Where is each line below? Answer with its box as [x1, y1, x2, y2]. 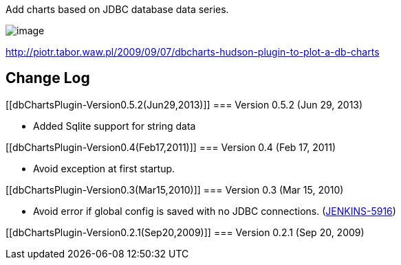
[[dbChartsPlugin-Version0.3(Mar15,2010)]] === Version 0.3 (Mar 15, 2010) [6, 183, 344, 196]
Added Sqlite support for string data [33, 119, 196, 132]
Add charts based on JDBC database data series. [6, 3, 229, 15]
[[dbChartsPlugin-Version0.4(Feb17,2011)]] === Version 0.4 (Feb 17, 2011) [6, 141, 336, 153]
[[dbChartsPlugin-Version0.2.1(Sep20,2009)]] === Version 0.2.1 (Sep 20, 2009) [6, 226, 365, 238]
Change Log [6, 69, 90, 87]
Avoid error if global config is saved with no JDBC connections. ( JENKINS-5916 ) [33, 205, 396, 217]
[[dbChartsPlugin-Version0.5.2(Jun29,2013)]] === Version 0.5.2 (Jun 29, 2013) [6, 98, 363, 111]
